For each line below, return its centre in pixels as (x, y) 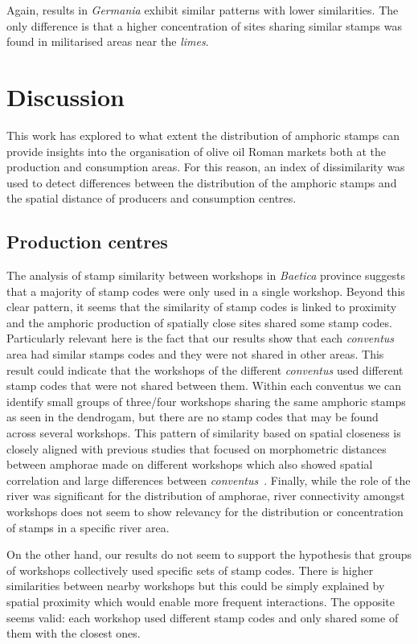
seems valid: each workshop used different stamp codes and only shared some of (203, 617)
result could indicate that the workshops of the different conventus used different (205, 369)
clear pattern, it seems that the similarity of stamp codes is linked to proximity (202, 307)
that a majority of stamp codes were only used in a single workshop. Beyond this (206, 291)
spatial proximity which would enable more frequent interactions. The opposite (201, 601)
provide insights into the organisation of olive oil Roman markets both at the (196, 151)
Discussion (66, 96)
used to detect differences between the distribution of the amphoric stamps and (202, 182)
